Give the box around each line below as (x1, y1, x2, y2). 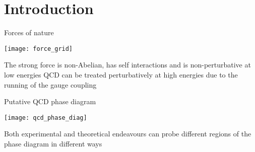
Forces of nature (4, 27, 54, 38)
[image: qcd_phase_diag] (4, 114, 87, 121)
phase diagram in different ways (4, 138, 102, 148)
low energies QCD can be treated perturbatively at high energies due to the (4, 69, 238, 80)
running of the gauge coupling (4, 79, 97, 90)
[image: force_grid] (4, 45, 73, 52)
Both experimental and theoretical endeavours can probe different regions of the (4, 128, 251, 139)
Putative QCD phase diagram (4, 96, 96, 107)
